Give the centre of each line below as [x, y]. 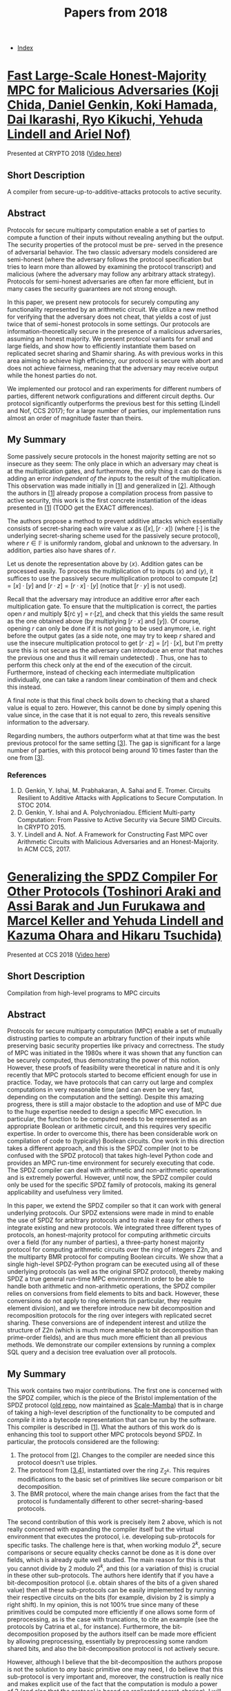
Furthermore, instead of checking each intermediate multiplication [101, 672]
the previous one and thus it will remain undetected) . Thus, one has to [108, 657]
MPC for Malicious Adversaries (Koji [113, 90]
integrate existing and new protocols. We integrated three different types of [114, 1228]
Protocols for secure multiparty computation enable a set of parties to [106, 230]
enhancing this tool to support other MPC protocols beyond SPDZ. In [104, 1434]
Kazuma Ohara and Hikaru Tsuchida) [114, 935]
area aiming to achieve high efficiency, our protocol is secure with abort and [115, 361]
